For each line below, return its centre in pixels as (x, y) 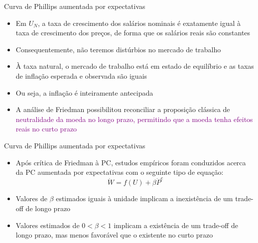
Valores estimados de (48, 225)
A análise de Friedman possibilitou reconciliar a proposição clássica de (123, 109)
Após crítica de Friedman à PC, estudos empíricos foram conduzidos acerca (131, 162)
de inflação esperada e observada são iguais (81, 75)
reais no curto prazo (46, 129)
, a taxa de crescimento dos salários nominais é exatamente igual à (139, 23)
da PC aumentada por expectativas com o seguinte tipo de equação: (120, 172)
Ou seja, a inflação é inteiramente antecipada (84, 92)
